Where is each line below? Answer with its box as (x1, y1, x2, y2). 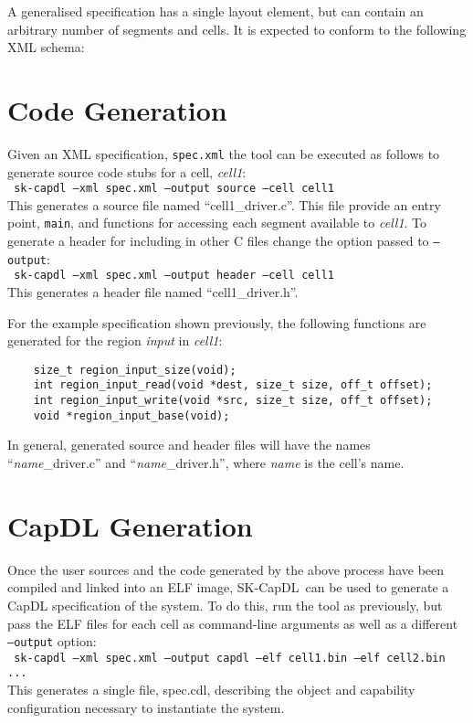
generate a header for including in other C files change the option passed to (7, 231, 429, 250)
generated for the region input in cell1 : (7, 331, 223, 350)
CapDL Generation (7, 506, 253, 544)
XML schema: (7, 37, 85, 57)
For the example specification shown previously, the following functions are (7, 313, 426, 332)
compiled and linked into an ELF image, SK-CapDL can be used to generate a (7, 578, 449, 597)
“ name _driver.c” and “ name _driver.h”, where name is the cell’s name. (7, 453, 405, 473)
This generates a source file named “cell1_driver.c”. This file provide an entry (7, 195, 441, 214)
